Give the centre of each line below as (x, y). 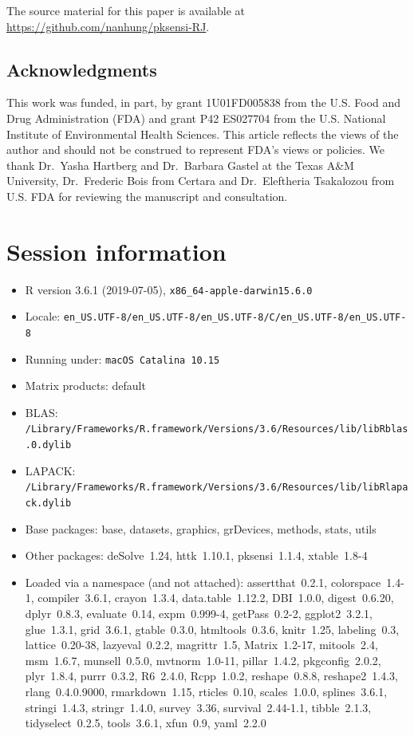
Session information (116, 251)
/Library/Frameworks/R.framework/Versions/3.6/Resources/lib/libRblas (217, 429)
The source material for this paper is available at (126, 10)
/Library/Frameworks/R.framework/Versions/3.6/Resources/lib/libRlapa (217, 488)
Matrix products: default (85, 386)
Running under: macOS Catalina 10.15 (122, 358)
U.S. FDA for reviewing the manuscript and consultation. (147, 196)
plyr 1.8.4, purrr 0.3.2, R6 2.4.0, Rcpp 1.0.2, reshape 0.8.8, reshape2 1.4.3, (211, 676)
